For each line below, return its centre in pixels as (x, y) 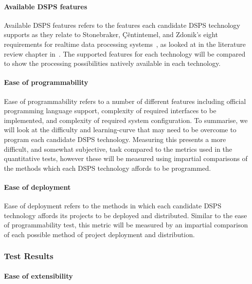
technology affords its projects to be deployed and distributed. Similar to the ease (126, 215)
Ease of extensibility (38, 275)
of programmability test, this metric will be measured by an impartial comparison (126, 225)
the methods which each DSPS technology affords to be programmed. (108, 168)
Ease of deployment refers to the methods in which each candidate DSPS (113, 206)
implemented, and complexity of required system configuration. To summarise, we (126, 120)
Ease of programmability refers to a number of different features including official (125, 101)
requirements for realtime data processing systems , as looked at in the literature (125, 44)
